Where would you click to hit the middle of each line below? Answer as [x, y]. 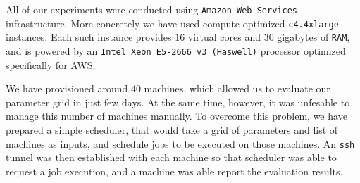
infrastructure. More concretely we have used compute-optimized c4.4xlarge [172, 23]
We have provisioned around [67, 88]
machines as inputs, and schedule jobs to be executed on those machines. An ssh [180, 143]
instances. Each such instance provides [89, 37]
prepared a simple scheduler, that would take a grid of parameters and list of [172, 130]
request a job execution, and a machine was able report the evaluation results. [174, 171]
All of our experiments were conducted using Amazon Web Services [151, 9]
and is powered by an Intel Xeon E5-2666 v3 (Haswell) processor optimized [176, 50]
